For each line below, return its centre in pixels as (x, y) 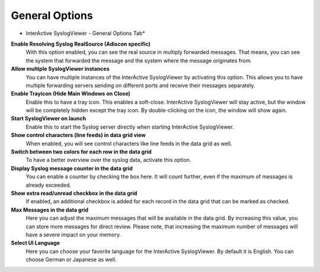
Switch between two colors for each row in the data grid (81, 152)
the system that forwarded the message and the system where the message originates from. (139, 60)
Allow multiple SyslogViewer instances (60, 69)
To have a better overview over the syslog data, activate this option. (108, 160)
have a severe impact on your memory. (73, 235)
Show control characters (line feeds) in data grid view (79, 135)
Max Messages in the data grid (50, 210)
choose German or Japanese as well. (71, 260)
